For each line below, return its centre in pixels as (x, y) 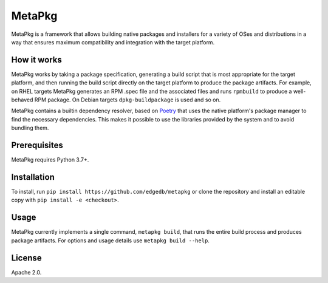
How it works (36, 60)
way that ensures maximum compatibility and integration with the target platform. (113, 42)
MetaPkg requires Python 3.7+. (50, 160)
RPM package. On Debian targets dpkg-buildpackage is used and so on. (128, 100)
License (26, 258)
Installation (33, 177)
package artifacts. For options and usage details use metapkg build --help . (110, 240)
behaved (22, 100)
